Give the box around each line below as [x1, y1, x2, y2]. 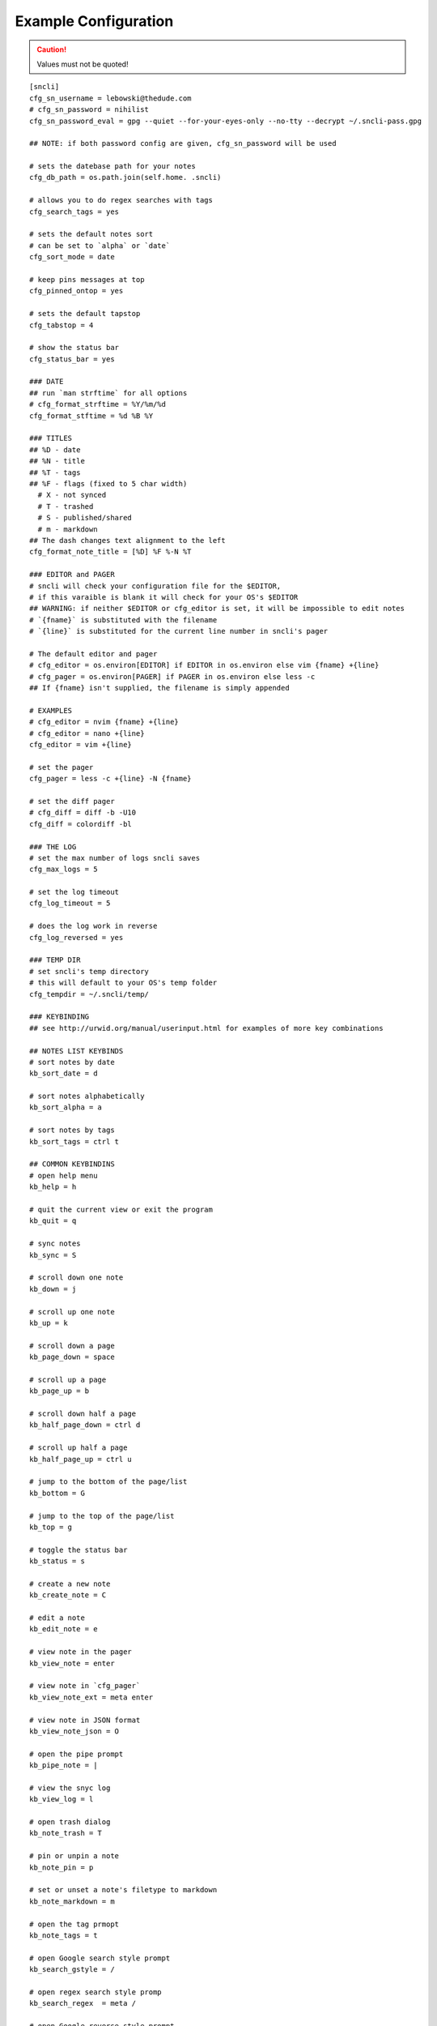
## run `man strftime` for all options [29, 388, 188, 397]
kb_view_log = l [29, 1795, 94, 1804]
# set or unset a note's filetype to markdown [29, 1885, 218, 1895]
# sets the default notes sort [29, 229, 154, 239]
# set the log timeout [29, 887, 120, 897]
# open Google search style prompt [29, 1953, 171, 1963]
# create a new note [29, 1579, 111, 1588]
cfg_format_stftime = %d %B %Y [29, 411, 154, 421]
